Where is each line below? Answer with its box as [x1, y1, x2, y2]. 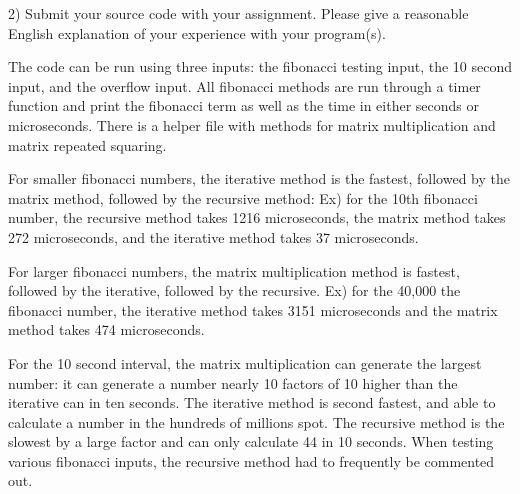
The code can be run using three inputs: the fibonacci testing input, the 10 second [8, 56, 513, 77]
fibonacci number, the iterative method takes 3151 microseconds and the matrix [8, 299, 498, 320]
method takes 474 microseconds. [8, 319, 205, 340]
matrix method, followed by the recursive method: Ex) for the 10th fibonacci [8, 187, 478, 208]
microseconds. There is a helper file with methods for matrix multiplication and [8, 114, 496, 135]
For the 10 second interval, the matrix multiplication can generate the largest [8, 352, 482, 373]
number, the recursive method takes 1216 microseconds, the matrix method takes [8, 207, 506, 228]
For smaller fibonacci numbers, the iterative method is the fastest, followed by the [8, 168, 510, 189]
